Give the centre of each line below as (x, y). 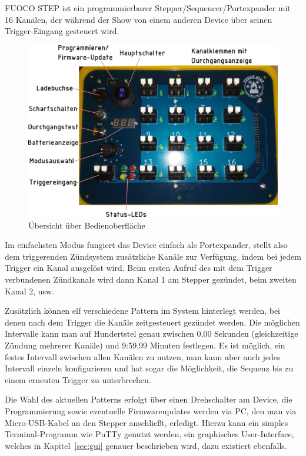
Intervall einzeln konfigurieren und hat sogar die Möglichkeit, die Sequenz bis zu (149, 368)
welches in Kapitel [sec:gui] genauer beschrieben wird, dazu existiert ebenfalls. (146, 445)
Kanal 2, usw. (30, 291)
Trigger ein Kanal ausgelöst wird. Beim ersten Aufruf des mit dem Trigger (139, 268)
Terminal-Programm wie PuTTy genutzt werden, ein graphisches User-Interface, (149, 434)
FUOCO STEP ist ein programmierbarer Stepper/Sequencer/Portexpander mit (148, 8)
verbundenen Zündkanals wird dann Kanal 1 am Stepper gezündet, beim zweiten (151, 279)
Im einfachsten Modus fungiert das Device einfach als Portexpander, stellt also (146, 245)
